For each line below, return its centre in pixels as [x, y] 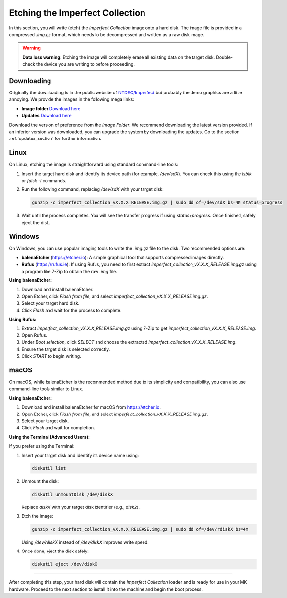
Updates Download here [47, 116]
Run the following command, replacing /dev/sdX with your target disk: [93, 189]
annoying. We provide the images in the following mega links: [72, 99]
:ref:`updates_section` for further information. [55, 138]
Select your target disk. [45, 421]
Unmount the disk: [40, 481]
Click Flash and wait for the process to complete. [72, 310]
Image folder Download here [51, 108]
